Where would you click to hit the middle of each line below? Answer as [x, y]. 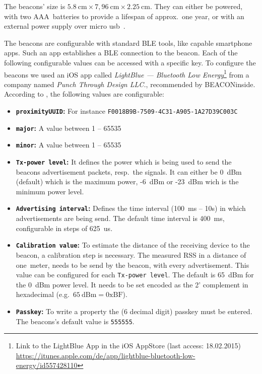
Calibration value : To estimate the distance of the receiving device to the [133, 245]
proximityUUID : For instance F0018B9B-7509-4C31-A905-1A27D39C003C [127, 111]
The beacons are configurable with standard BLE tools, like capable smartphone [128, 43]
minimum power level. [50, 191]
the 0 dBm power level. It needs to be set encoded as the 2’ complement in [132, 284]
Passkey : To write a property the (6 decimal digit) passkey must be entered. [134, 311]
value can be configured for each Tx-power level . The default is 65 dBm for [135, 275]
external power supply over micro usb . [65, 26]
